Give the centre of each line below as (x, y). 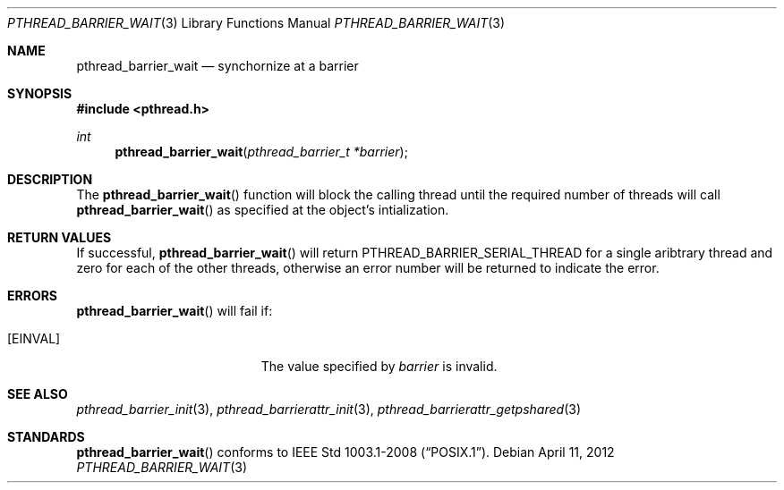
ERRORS (33, 296)
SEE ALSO (38, 394)
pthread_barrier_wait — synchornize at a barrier (217, 66)
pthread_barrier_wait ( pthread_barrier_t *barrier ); (261, 152)
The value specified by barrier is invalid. (379, 366)
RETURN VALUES (60, 237)
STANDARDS (46, 437)
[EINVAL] (34, 338)
